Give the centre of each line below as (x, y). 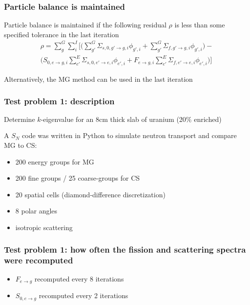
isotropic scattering (44, 227)
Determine (20, 119)
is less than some (200, 25)
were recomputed (39, 260)
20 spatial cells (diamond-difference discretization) (90, 194)
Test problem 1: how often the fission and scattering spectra (125, 249)
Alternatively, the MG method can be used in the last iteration (98, 79)
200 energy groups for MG (55, 161)
